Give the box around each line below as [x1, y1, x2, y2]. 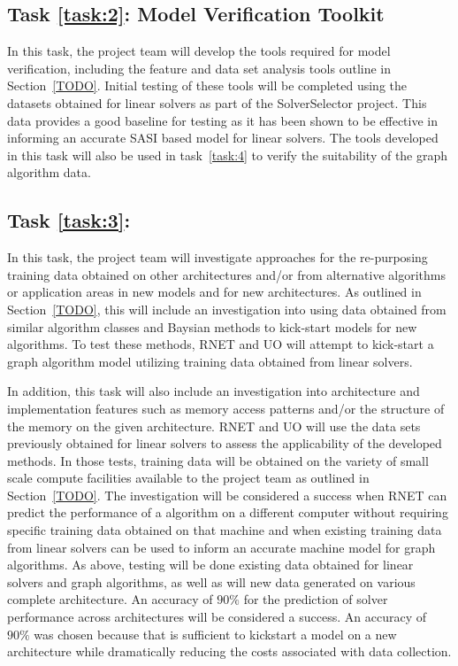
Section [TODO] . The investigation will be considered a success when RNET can [7, 485, 447, 504]
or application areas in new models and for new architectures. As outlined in [7, 283, 422, 301]
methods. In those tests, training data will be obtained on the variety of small [7, 451, 429, 469]
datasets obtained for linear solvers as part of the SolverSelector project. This [7, 93, 427, 112]
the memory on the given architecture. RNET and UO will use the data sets [7, 416, 421, 435]
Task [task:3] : [7, 206, 131, 234]
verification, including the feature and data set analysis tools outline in [7, 58, 392, 77]
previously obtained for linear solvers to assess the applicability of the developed [7, 434, 442, 453]
